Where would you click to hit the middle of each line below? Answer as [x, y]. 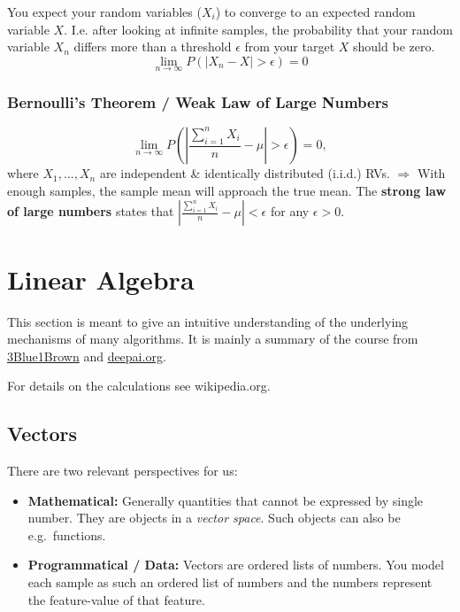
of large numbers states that [91, 211]
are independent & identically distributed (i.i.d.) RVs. [245, 173]
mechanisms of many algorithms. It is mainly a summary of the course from [213, 339]
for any [290, 211]
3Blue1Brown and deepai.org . [87, 356]
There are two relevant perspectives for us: [123, 471]
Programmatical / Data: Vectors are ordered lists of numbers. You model [236, 565]
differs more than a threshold [153, 46]
